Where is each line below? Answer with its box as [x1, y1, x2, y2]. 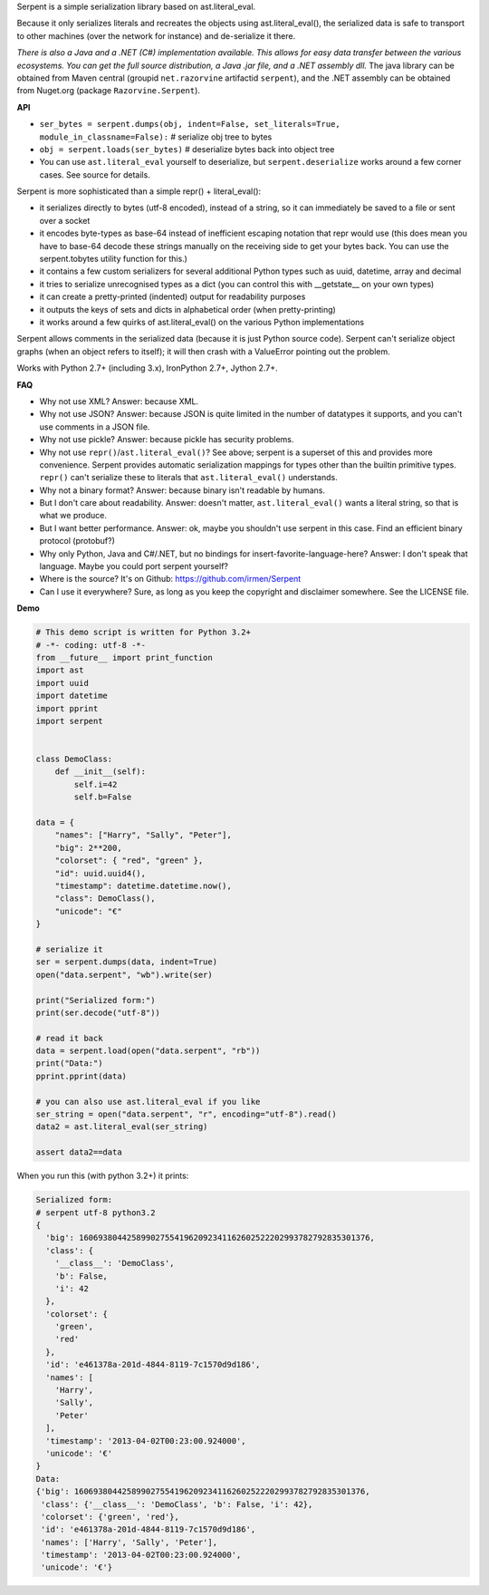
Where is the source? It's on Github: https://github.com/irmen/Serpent [39, 574, 302, 585]
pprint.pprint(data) [35, 1070, 127, 1081]
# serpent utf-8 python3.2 [35, 1207, 156, 1218]
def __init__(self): [54, 767, 147, 777]
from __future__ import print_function [35, 652, 213, 662]
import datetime [35, 691, 109, 701]
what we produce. [39, 510, 108, 521]
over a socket [39, 215, 91, 226]
